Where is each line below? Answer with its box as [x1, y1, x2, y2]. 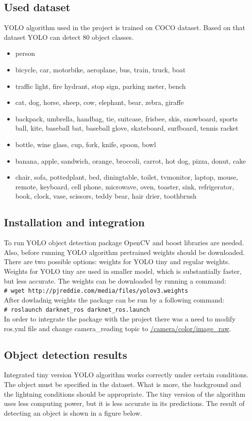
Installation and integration [4, 215, 145, 230]
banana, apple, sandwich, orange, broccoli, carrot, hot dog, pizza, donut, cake [15, 155, 246, 166]
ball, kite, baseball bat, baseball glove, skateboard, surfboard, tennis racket [15, 123, 238, 133]
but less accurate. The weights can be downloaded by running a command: [4, 275, 226, 286]
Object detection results [4, 347, 127, 362]
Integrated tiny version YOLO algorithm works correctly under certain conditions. [4, 370, 249, 380]
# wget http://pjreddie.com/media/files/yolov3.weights [4, 287, 188, 295]
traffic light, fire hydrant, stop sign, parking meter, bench [15, 81, 186, 91]
